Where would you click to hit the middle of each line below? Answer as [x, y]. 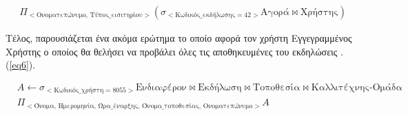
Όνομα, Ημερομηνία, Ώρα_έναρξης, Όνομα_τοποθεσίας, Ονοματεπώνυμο [143, 106]
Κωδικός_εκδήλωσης [205, 15]
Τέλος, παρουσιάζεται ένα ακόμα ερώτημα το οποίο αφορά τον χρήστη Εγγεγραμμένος [179, 38]
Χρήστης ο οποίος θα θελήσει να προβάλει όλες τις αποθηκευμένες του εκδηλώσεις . [174, 51]
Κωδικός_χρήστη [79, 91]
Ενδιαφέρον [161, 87]
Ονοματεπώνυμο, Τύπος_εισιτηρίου [90, 15]
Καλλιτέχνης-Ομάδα [357, 87]
